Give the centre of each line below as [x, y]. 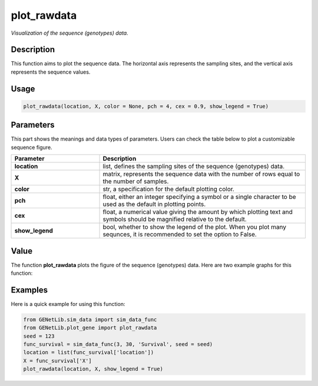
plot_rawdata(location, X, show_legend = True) [93, 369]
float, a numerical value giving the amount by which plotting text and [198, 212]
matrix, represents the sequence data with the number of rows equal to [201, 174]
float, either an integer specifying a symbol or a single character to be [200, 197]
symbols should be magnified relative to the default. [175, 219]
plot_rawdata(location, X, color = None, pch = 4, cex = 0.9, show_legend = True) [146, 106]
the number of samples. [136, 181]
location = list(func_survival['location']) [89, 352]
